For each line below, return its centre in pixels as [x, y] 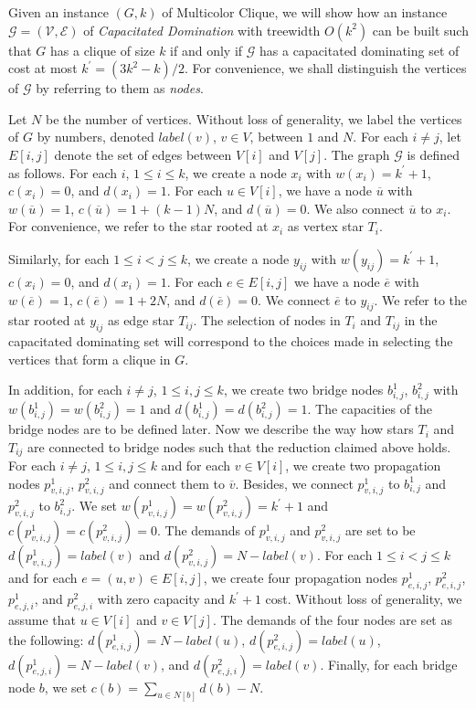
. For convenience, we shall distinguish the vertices [325, 68]
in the [421, 320]
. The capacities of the [370, 409]
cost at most [43, 68]
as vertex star [325, 226]
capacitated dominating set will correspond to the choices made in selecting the [231, 341]
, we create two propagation [363, 466]
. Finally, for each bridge [389, 664]
